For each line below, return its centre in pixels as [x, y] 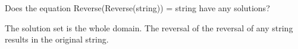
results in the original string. [57, 39]
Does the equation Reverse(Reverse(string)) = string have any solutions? [137, 8]
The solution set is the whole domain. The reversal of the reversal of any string [149, 27]
